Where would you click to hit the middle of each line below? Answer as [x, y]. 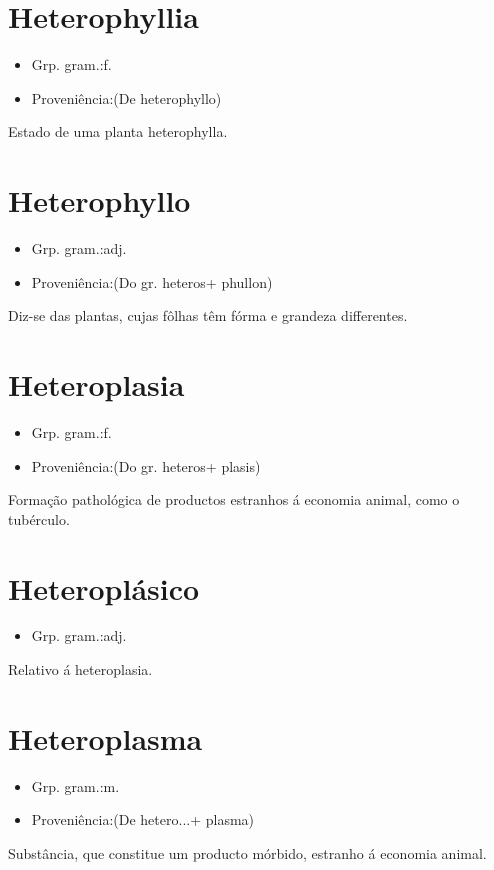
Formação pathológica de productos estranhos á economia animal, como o [234, 499]
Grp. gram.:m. [75, 785]
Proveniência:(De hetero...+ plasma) [143, 819]
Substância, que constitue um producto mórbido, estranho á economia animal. [247, 852]
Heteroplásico [104, 587]
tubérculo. [39, 518]
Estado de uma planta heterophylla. [118, 131]
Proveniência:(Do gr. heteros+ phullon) [152, 281]
